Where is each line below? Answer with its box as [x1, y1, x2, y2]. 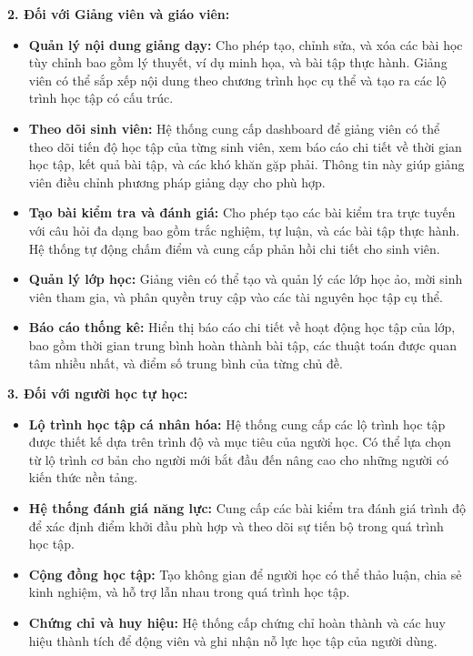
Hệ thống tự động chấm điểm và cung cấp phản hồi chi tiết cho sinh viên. [28, 238, 440, 257]
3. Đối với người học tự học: [7, 384, 188, 403]
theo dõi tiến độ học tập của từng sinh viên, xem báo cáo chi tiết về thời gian [28, 136, 462, 156]
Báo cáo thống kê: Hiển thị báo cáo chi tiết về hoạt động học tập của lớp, [28, 318, 456, 337]
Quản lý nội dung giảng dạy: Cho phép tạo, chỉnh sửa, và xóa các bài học [28, 35, 463, 54]
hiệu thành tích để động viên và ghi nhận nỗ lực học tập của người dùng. [28, 631, 438, 650]
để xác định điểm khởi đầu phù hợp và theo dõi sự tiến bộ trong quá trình [28, 516, 444, 535]
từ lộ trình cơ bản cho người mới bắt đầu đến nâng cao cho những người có [28, 449, 449, 469]
